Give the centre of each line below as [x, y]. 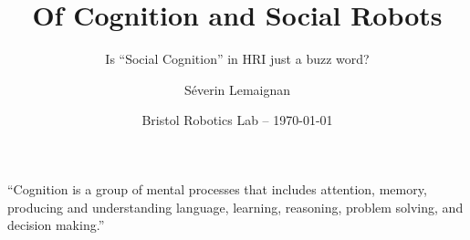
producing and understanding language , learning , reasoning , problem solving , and [235, 207]
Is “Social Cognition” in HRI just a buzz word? [237, 59]
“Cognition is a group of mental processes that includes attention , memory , [217, 188]
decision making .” [56, 225]
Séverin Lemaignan [237, 89]
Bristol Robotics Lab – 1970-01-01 [237, 120]
